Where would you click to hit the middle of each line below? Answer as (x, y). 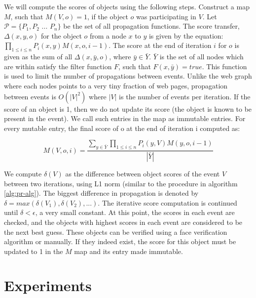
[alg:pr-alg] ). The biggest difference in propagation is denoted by (101, 193)
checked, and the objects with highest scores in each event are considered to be (123, 222)
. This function (224, 66)
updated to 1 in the (34, 251)
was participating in (166, 16)
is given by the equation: (186, 35)
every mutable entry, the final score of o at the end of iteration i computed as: (122, 128)
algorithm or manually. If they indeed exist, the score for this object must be (120, 241)
